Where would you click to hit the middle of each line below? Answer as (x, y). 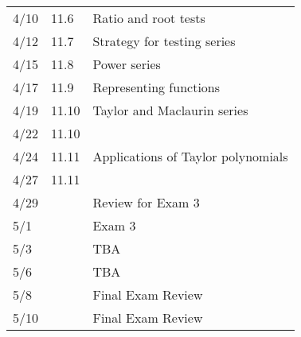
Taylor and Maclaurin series (170, 110)
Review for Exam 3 (146, 202)
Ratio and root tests (149, 18)
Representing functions (156, 87)
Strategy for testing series (164, 41)
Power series (127, 64)
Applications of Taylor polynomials (190, 156)
